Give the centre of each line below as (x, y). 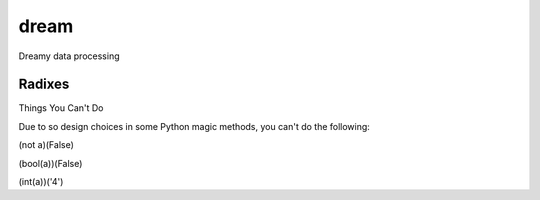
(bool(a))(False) (50, 163)
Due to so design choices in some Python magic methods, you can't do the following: (194, 126)
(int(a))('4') (41, 182)
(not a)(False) (46, 145)
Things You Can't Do (61, 108)
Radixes (44, 84)
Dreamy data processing (69, 56)
